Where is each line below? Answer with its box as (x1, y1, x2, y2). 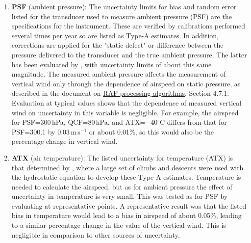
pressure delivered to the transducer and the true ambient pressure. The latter (11, 49, 247, 59)
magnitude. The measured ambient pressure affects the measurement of (11, 69, 226, 79)
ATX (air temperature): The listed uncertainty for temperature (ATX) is (11, 152, 233, 162)
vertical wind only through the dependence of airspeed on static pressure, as (11, 78, 241, 88)
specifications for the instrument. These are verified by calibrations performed (11, 21, 246, 31)
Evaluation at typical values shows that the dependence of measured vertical (11, 97, 242, 108)
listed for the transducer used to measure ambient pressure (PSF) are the (11, 11, 232, 21)
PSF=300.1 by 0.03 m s (11, 126, 80, 136)
